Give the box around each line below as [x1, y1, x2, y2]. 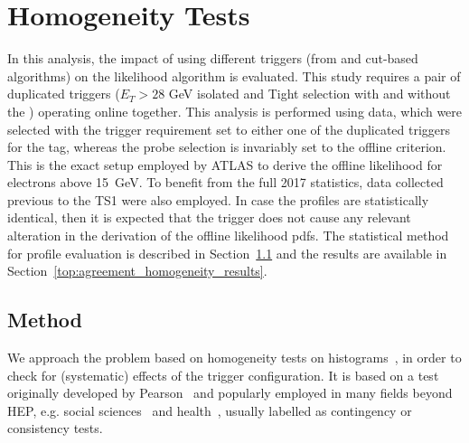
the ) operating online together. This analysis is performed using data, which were [7, 101, 463, 120]
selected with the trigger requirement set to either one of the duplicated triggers [7, 119, 451, 138]
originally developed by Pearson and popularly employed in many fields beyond [7, 383, 453, 402]
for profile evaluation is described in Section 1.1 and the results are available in [7, 243, 447, 262]
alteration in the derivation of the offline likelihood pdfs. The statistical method [7, 226, 449, 245]
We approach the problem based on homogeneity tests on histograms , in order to [7, 348, 462, 367]
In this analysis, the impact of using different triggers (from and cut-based [7, 49, 418, 68]
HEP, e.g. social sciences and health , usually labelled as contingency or [7, 401, 412, 419]
